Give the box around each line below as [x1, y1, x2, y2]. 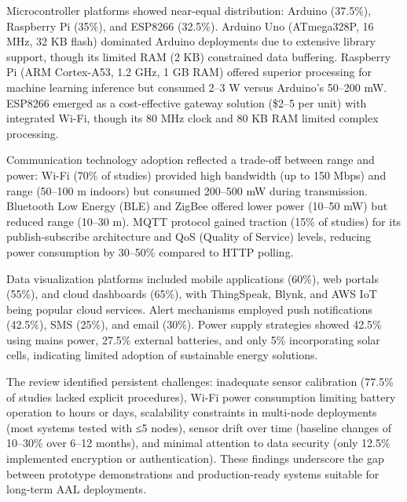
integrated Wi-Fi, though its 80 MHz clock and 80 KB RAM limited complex [6, 110, 379, 126]
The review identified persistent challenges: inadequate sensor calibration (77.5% [6, 373, 394, 390]
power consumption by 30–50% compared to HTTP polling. [6, 243, 294, 260]
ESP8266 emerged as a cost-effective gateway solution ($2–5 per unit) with [6, 94, 367, 111]
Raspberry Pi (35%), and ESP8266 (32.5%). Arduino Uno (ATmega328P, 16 [6, 17, 374, 34]
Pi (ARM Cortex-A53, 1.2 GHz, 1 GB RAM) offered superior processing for [6, 64, 372, 80]
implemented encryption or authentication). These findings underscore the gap [6, 450, 384, 467]
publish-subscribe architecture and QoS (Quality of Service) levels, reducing [6, 228, 372, 245]
